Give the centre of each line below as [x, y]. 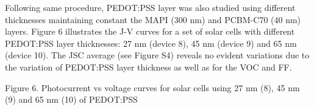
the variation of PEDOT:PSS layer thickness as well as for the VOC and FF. [148, 67]
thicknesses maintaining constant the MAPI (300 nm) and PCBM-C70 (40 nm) [153, 19]
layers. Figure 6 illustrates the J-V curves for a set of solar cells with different [150, 31]
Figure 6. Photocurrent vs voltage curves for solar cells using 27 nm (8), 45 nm [152, 87]
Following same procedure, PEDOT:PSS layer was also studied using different [150, 7]
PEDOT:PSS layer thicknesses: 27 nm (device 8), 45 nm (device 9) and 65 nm [151, 43]
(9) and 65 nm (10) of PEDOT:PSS [71, 99]
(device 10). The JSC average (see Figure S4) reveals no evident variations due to [157, 55]
